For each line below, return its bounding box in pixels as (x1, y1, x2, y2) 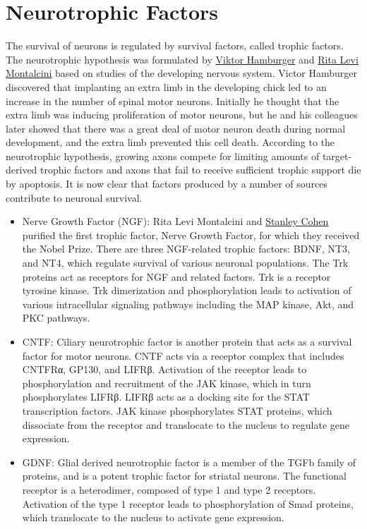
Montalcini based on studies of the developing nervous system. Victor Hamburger (6, 66, 358, 80)
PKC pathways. (22, 310, 90, 325)
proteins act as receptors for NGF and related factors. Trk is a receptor (22, 269, 331, 284)
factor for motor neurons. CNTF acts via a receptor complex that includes (22, 348, 344, 363)
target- (322, 148, 352, 163)
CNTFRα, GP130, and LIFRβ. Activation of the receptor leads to (22, 362, 307, 377)
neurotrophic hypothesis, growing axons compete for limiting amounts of (6, 148, 320, 163)
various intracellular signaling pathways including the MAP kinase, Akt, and (22, 296, 354, 311)
